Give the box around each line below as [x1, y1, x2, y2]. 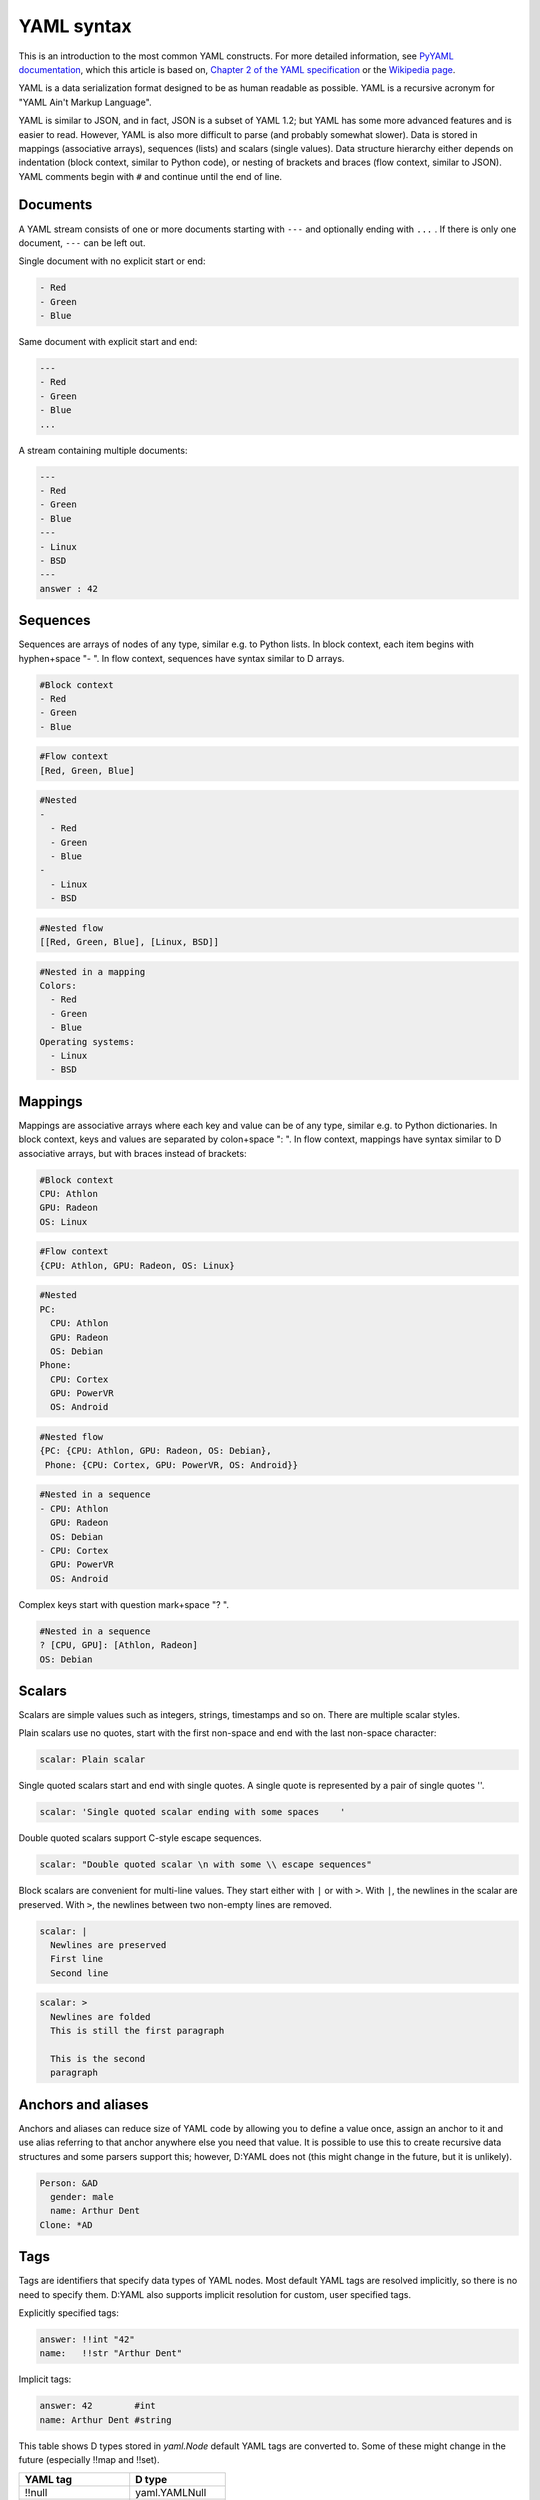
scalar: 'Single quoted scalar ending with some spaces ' [39, 1806, 346, 1818]
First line [50, 1953, 104, 1965]
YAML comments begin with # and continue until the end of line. [18, 170, 283, 182]
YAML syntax [18, 15, 132, 37]
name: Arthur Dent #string [39, 2414, 172, 2425]
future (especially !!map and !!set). [18, 2454, 160, 2466]
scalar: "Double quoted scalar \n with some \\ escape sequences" [39, 1859, 372, 1870]
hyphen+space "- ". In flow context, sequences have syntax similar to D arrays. [18, 652, 345, 664]
